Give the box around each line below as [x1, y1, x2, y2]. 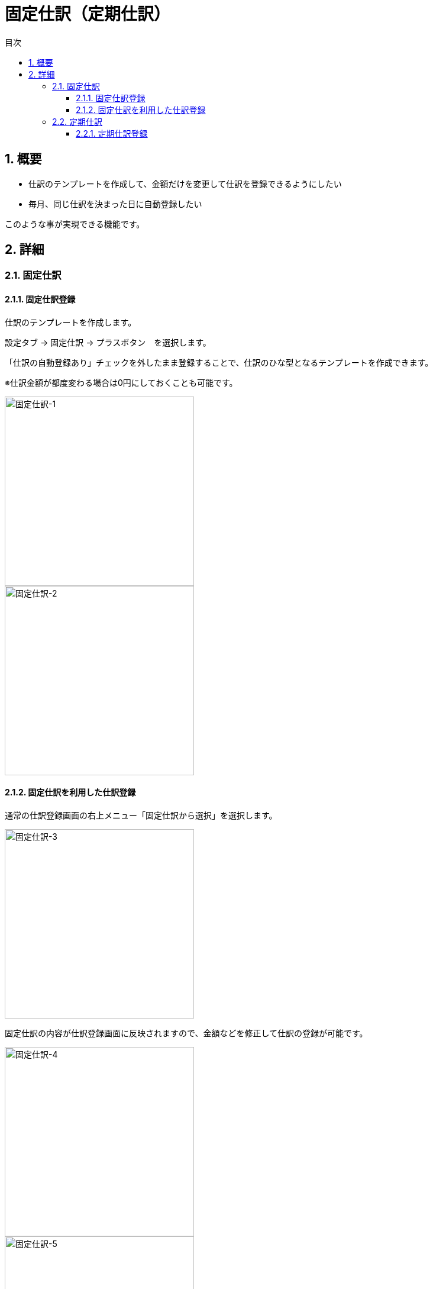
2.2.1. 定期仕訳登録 [76, 128, 148, 138]
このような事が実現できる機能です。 [5, 218, 145, 229]
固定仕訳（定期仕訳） [5, 4, 171, 24]
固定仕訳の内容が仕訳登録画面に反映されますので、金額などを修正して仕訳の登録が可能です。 [5, 1027, 368, 1038]
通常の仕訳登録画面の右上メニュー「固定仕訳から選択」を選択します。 [5, 810, 277, 820]
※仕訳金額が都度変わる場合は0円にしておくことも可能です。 [5, 377, 238, 388]
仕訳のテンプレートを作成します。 [5, 317, 137, 327]
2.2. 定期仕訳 [52, 116, 103, 127]
